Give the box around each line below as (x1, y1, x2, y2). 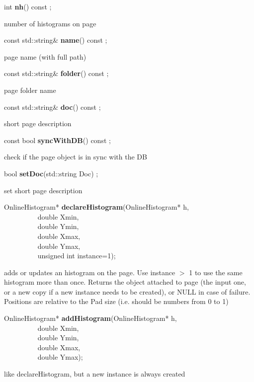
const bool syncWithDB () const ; (4, 135, 111, 145)
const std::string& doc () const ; (4, 101, 101, 112)
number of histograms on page (4, 18, 96, 28)
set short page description (4, 185, 83, 195)
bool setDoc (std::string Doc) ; (4, 168, 98, 178)
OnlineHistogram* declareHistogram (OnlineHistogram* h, (4, 202, 189, 212)
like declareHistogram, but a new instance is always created (4, 369, 185, 379)
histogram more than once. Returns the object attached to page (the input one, (4, 277, 246, 287)
